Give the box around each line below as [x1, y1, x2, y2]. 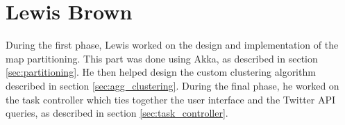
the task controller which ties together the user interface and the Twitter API [6, 92, 336, 106]
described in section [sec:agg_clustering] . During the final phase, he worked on [6, 78, 339, 92]
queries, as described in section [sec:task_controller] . [6, 106, 228, 120]
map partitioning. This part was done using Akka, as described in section [6, 51, 318, 65]
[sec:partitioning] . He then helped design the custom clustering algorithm [6, 65, 316, 79]
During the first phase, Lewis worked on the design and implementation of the [6, 37, 339, 52]
